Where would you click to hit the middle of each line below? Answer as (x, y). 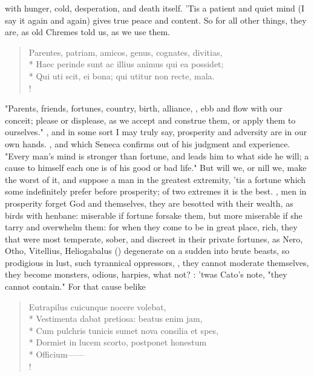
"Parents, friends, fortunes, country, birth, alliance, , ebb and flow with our (144, 108)
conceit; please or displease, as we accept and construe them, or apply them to (150, 120)
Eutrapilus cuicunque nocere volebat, (97, 306)
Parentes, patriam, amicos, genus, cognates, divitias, (126, 52)
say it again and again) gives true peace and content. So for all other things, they (156, 20)
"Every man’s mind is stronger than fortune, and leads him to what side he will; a (157, 155)
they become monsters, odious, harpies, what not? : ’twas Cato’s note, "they (146, 274)
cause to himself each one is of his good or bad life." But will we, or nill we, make (156, 168)
